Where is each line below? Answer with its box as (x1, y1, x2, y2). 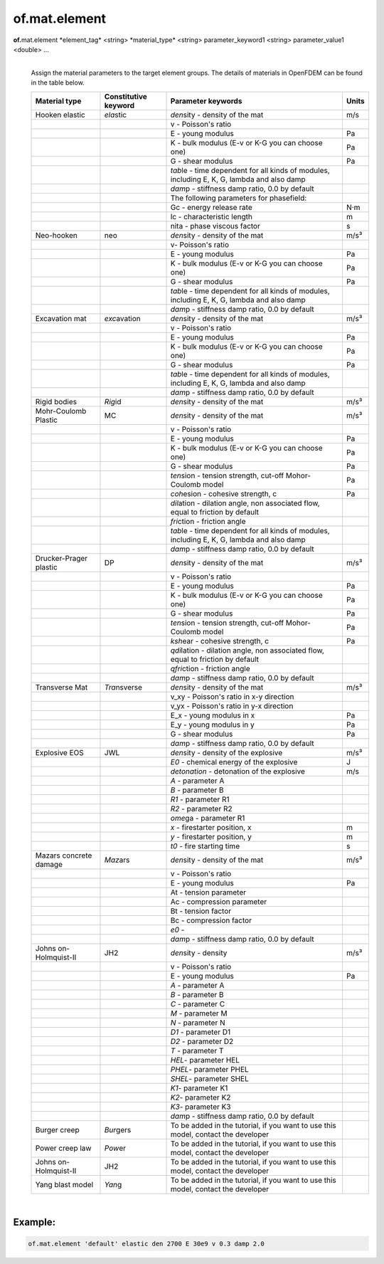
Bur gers (104, 1125, 132, 1134)
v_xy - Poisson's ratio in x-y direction (170, 691, 294, 701)
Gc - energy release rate (170, 202, 252, 212)
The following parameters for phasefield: (170, 193, 307, 203)
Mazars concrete (35, 850, 92, 860)
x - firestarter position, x (170, 822, 252, 832)
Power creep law (35, 1143, 92, 1153)
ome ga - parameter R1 (170, 813, 245, 823)
